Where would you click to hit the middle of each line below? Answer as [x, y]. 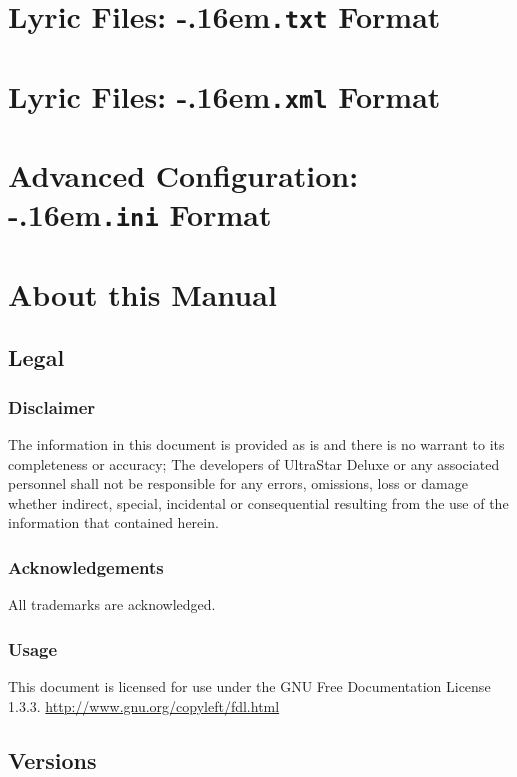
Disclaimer [52, 406]
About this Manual [142, 293]
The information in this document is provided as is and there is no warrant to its [256, 444]
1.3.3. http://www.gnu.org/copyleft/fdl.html [144, 705]
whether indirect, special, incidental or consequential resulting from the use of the [258, 502]
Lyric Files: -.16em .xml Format [224, 95]
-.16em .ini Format [140, 214]
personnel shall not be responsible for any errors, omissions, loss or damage [238, 483]
